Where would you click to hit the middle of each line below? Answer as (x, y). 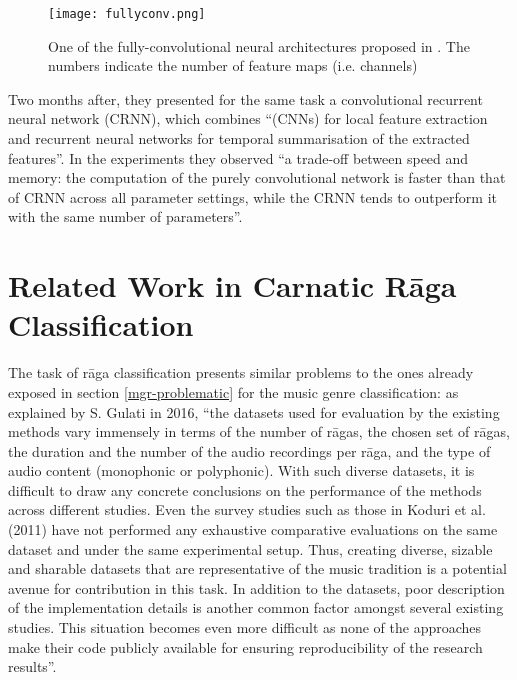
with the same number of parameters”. (125, 216)
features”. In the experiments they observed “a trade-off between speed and (238, 157)
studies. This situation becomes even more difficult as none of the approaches (245, 627)
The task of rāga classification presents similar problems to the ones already (241, 372)
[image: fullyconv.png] (127, 14)
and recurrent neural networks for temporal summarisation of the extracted (239, 138)
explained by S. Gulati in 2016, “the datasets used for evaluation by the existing (254, 411)
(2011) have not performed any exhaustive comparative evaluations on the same (253, 529)
